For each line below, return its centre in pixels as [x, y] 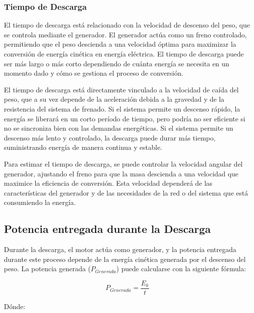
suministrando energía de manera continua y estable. [83, 147]
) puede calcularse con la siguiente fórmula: [181, 269]
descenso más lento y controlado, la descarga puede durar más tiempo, [110, 137]
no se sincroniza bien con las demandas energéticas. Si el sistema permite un [119, 128]
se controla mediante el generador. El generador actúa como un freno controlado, [126, 34]
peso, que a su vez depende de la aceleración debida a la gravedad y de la [114, 99]
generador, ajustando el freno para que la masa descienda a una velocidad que [121, 173]
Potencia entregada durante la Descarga [107, 229]
